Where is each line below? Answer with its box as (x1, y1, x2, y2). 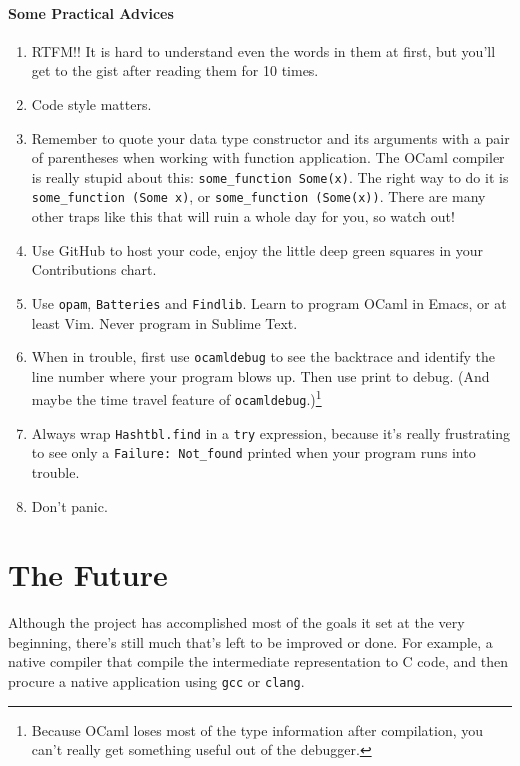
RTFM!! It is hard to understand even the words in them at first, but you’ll (31, 40, 496, 61)
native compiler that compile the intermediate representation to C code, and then (8, 651, 508, 672)
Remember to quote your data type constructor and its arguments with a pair (31, 127, 510, 148)
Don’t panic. (31, 495, 108, 516)
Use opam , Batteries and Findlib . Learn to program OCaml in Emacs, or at (31, 292, 507, 313)
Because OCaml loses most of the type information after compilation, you (31, 719, 484, 740)
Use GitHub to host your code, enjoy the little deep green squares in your (31, 239, 484, 260)
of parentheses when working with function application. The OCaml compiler (31, 147, 505, 168)
